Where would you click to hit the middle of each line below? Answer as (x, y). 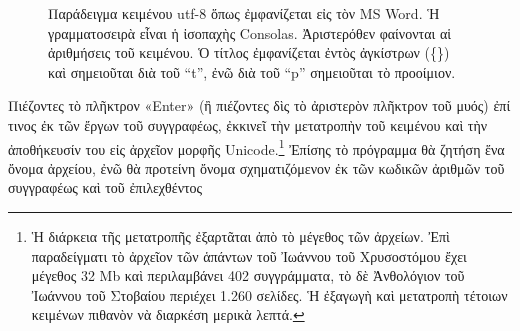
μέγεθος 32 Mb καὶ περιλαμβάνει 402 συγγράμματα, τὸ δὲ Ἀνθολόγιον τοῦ (248, 275)
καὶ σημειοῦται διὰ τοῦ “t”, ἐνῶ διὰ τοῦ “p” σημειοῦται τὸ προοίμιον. (252, 71)
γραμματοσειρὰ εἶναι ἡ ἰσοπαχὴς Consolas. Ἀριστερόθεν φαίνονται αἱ (250, 32)
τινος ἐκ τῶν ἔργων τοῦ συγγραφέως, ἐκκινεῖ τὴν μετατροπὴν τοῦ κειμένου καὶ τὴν (248, 124)
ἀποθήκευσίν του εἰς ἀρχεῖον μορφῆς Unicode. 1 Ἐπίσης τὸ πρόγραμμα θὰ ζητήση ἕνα (256, 147)
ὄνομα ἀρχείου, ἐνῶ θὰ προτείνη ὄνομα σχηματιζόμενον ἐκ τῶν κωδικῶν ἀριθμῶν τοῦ (256, 167)
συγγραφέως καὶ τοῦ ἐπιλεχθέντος (105, 187)
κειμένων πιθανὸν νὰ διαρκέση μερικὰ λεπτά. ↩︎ (168, 314)
